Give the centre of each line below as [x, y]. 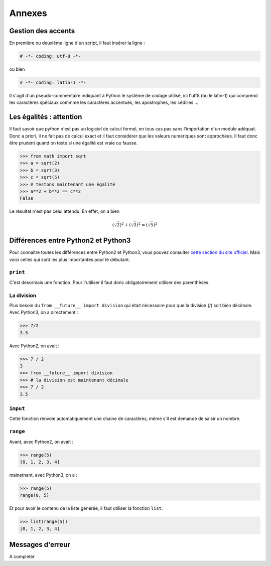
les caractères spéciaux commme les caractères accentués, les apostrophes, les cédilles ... [104, 102]
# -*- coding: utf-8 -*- [50, 56]
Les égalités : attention [46, 117]
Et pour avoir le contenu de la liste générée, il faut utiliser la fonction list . [86, 508]
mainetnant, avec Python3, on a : [43, 475]
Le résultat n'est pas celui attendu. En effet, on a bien [64, 211]
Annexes [28, 13]
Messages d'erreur [40, 545]
